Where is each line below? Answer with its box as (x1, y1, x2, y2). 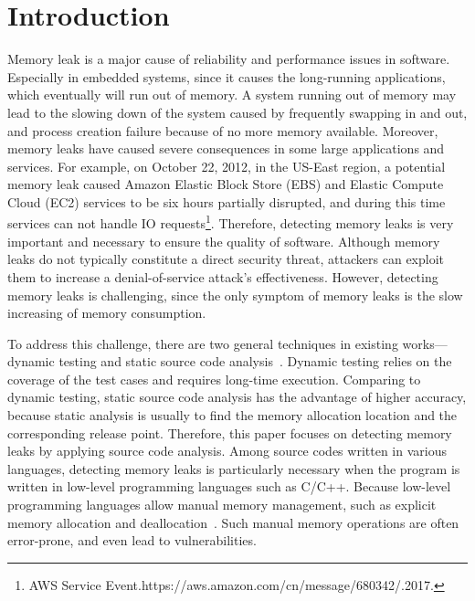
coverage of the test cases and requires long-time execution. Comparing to (7, 369, 421, 388)
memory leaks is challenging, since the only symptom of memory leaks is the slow (7, 285, 463, 304)
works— (402, 333, 448, 353)
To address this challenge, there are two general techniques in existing (7, 333, 398, 353)
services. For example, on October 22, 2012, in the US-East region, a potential (7, 156, 446, 175)
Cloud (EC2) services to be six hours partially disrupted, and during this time (7, 192, 446, 211)
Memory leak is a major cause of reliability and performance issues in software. (7, 49, 450, 69)
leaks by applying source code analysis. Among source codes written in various (7, 441, 447, 460)
